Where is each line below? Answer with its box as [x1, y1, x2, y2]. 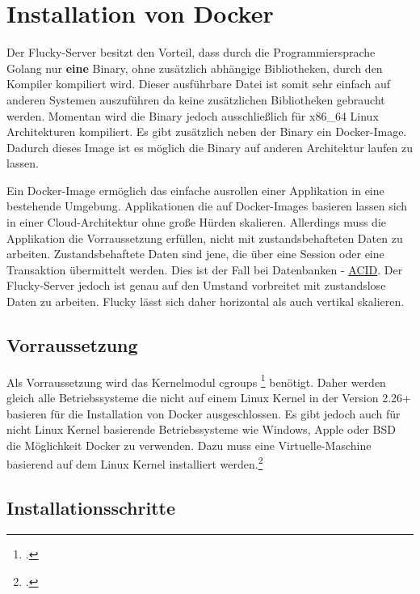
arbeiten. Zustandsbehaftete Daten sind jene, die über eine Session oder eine [6, 245, 384, 262]
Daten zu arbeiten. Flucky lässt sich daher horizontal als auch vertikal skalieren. [6, 293, 405, 310]
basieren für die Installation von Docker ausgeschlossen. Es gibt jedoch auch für [6, 405, 401, 422]
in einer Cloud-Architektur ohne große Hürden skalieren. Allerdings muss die [6, 214, 386, 231]
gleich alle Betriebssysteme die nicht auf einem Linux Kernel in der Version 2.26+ [6, 389, 411, 406]
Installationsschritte [6, 495, 175, 520]
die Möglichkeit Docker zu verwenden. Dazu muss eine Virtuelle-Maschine [6, 436, 372, 453]
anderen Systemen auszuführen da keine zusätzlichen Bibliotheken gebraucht [6, 91, 385, 108]
